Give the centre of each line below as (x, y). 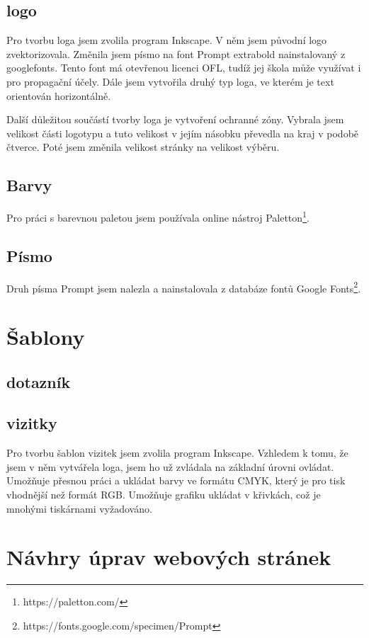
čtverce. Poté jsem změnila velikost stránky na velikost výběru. (143, 147)
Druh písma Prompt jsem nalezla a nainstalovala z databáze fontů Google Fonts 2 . (184, 287)
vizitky (32, 423)
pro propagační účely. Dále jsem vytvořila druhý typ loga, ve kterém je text (170, 81)
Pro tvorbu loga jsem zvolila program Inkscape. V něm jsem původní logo (167, 40)
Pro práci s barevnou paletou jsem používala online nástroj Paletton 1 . (158, 216)
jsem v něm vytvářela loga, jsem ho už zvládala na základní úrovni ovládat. (170, 466)
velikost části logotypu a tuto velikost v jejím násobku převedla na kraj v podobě (183, 133)
